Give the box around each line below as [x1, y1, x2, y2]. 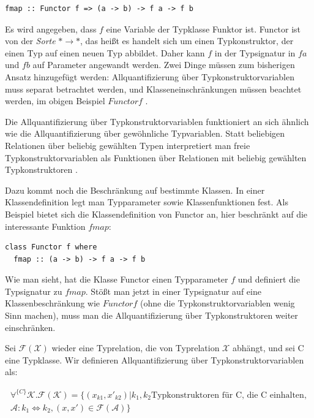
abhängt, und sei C [232, 341, 304, 354]
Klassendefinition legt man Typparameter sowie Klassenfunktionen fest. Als [5, 196, 289, 208]
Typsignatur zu [5, 284, 62, 297]
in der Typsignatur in [214, 46, 296, 59]
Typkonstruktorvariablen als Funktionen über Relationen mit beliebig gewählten [5, 151, 307, 164]
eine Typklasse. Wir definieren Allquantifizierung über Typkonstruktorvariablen [5, 353, 304, 366]
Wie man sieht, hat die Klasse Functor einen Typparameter [5, 273, 228, 286]
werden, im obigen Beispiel [5, 94, 105, 107]
